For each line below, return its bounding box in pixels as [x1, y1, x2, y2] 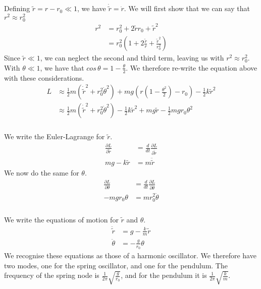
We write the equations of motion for [4, 214, 119, 224]
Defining [4, 3, 30, 14]
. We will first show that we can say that [124, 3, 250, 14]
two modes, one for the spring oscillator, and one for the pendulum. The [4, 260, 228, 270]
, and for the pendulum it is [121, 270, 207, 280]
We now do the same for [4, 167, 79, 178]
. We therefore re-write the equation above [126, 62, 257, 73]
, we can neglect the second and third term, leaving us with [40, 52, 224, 63]
